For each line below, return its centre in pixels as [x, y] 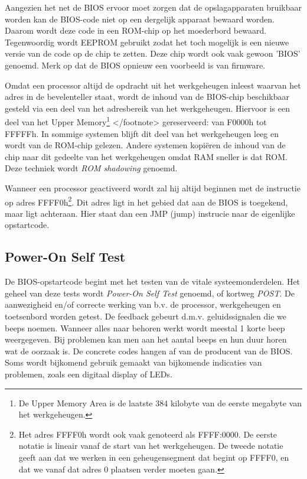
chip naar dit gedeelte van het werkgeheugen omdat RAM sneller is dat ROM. [146, 156]
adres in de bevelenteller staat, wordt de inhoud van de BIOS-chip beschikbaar [147, 97]
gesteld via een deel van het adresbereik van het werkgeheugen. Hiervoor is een [147, 108]
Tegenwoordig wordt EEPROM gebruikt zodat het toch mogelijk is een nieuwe [147, 42]
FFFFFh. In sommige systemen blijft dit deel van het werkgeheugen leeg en [142, 133]
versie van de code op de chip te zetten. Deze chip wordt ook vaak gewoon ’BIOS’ [153, 53]
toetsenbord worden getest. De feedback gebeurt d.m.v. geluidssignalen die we [146, 316]
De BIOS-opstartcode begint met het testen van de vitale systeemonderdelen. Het [153, 281]
